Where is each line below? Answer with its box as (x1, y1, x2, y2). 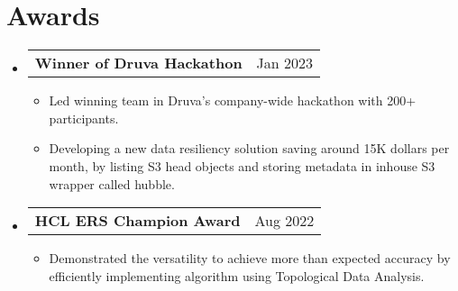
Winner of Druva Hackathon (34, 52, 243, 74)
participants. (49, 108, 119, 127)
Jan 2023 (256, 52, 314, 74)
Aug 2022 (254, 210, 315, 232)
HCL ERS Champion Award (34, 210, 241, 232)
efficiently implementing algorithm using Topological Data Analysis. (49, 266, 425, 285)
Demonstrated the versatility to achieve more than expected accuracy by (49, 249, 451, 268)
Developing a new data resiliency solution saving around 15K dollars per (49, 139, 450, 158)
